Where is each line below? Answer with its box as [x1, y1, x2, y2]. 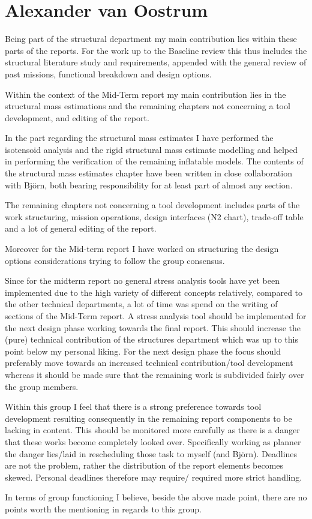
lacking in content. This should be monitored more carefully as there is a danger [5, 424, 300, 436]
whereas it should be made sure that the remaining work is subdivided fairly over [5, 368, 304, 380]
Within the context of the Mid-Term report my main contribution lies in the [5, 88, 286, 100]
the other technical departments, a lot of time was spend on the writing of [5, 298, 278, 310]
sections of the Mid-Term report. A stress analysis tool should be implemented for [5, 310, 307, 322]
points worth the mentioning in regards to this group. [5, 502, 202, 515]
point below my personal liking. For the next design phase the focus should [5, 344, 281, 357]
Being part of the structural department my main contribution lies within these [5, 32, 297, 45]
